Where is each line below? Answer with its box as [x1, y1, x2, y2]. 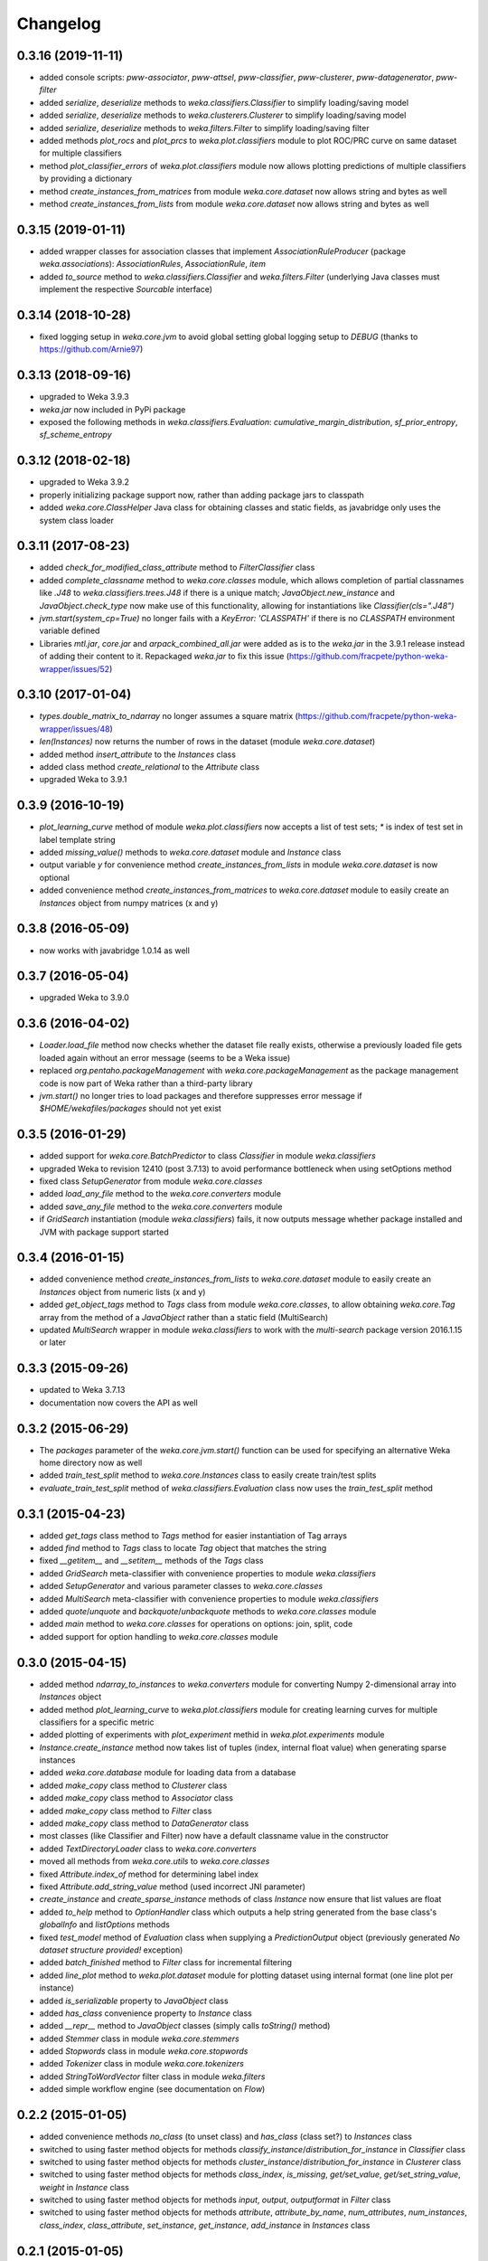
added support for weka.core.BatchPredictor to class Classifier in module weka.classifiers [39, 1150, 377, 1161]
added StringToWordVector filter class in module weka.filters [39, 2071, 266, 2082]
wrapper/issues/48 [39, 724, 110, 734]
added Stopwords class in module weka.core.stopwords [39, 2046, 249, 2057]
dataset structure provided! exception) [39, 1944, 183, 1955]
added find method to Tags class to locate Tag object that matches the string [39, 1543, 327, 1554]
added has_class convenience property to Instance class [39, 2008, 252, 2019]
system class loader [39, 515, 115, 525]
